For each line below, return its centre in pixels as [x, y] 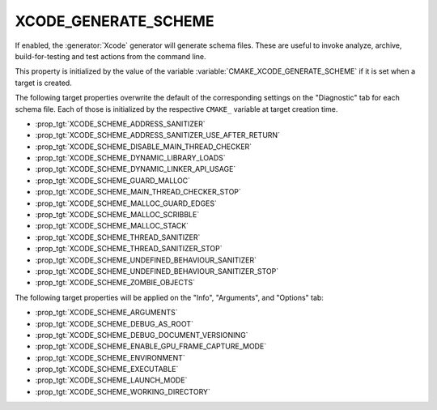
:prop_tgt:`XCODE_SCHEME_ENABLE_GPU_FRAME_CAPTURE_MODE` [151, 346]
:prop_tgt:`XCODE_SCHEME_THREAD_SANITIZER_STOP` [129, 249]
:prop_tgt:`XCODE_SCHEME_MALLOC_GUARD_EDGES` [126, 203]
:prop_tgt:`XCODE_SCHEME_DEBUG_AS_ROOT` [114, 323]
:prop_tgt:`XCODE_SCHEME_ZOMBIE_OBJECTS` [115, 283]
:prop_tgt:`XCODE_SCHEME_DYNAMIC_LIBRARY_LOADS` [130, 158]
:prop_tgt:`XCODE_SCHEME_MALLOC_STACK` [112, 226]
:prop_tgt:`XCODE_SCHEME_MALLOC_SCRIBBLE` [117, 215]
